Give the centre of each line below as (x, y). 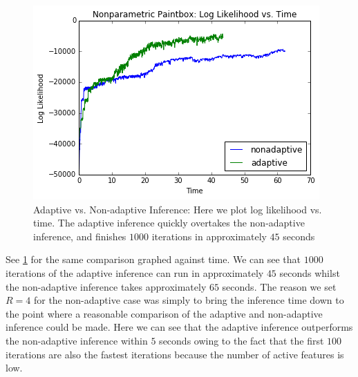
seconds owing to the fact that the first (242, 340)
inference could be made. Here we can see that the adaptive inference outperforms (179, 327)
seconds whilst (310, 272)
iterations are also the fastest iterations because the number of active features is (175, 354)
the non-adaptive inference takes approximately (106, 286)
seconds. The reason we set (279, 286)
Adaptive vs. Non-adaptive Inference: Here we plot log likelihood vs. (178, 209)
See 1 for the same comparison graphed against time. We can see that (153, 259)
